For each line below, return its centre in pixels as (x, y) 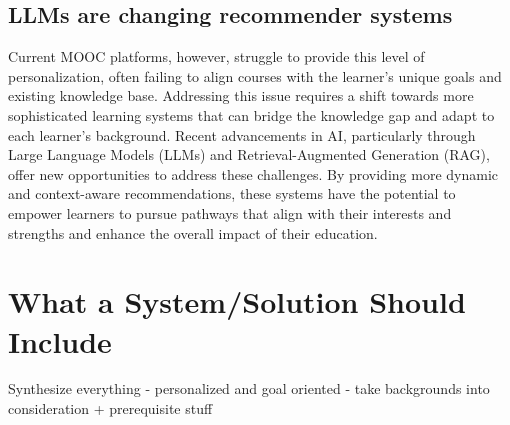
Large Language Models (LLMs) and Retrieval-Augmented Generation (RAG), (249, 154)
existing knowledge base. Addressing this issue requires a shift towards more (241, 95)
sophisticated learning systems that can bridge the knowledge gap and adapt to (251, 114)
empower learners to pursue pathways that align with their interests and (230, 212)
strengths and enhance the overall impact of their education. (193, 232)
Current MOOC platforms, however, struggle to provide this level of (216, 56)
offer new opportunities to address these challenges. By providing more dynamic (253, 173)
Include (60, 340)
